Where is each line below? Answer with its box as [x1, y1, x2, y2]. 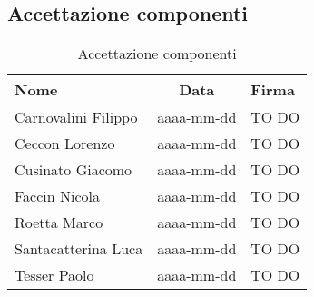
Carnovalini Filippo [15, 106, 138, 128]
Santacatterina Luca [15, 238, 143, 260]
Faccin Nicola [15, 185, 101, 207]
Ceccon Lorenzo [15, 133, 115, 154]
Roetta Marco [15, 212, 103, 233]
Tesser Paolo [15, 264, 94, 286]
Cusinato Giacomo [15, 159, 132, 181]
